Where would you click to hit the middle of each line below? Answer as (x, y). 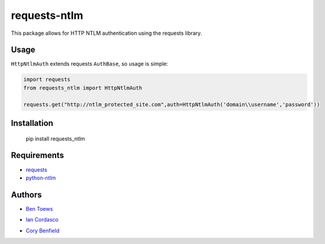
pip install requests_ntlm (55, 138)
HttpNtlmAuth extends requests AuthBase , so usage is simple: (90, 64)
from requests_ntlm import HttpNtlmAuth (83, 88)
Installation (32, 123)
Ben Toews (39, 209)
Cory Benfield (43, 230)
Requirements (38, 156)
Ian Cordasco (42, 220)
